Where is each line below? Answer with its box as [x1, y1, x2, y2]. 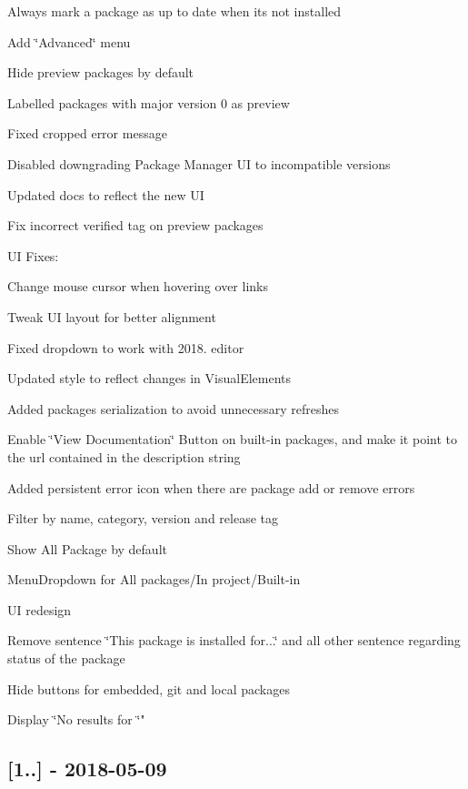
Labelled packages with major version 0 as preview [7, 93, 290, 112]
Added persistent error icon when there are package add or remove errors [7, 478, 415, 497]
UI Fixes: [7, 246, 59, 265]
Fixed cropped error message [7, 124, 167, 143]
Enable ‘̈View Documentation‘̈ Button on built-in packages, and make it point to [7, 430, 457, 449]
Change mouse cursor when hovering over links [7, 277, 268, 296]
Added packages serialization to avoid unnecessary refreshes [7, 399, 339, 418]
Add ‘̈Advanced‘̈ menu [7, 32, 131, 51]
